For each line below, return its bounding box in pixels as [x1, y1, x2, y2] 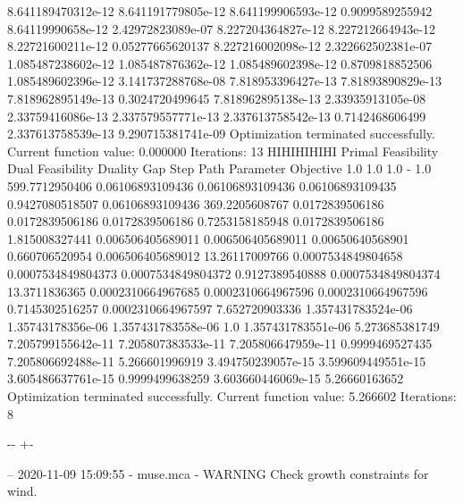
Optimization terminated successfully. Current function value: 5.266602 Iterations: [7, 387, 457, 406]
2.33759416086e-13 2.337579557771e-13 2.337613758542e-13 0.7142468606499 [7, 106, 426, 125]
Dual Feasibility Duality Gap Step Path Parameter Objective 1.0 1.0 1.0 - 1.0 [7, 159, 432, 178]
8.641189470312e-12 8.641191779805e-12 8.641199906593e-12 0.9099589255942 [7, 2, 433, 20]
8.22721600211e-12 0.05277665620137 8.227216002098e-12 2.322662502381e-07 [7, 37, 433, 55]
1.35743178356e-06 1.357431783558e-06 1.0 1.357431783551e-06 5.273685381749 [7, 316, 440, 335]
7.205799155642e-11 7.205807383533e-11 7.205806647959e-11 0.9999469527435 [7, 334, 433, 353]
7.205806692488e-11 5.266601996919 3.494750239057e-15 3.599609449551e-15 [7, 351, 426, 370]
